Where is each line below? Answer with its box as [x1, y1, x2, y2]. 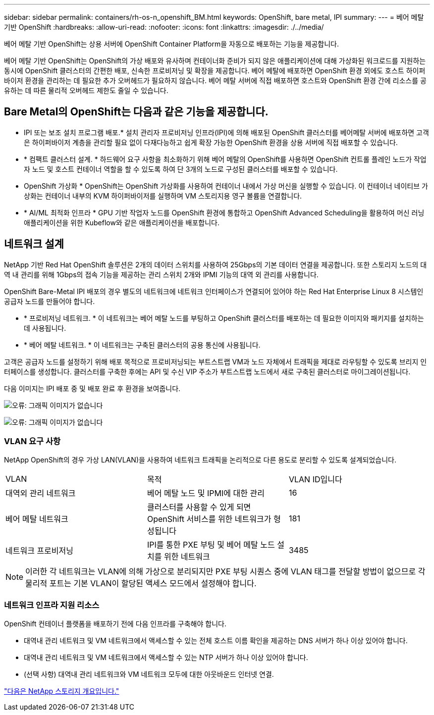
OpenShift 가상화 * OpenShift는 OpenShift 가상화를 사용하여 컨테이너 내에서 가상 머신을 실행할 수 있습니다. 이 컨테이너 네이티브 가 [24, 181, 428, 190]
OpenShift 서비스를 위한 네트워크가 [147, 514, 271, 524]
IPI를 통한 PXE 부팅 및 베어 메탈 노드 [147, 540, 275, 550]
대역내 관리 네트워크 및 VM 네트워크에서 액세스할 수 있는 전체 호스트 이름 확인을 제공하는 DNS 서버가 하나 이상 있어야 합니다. [24, 636, 408, 645]
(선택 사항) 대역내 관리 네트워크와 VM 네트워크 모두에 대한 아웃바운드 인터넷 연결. [24, 670, 274, 679]
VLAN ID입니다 [288, 474, 342, 485]
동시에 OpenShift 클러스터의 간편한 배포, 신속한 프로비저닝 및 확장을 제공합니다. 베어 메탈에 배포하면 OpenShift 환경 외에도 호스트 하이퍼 [4, 66, 426, 75]
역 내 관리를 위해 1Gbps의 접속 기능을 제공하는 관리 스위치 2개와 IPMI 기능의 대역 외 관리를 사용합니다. [4, 270, 319, 279]
